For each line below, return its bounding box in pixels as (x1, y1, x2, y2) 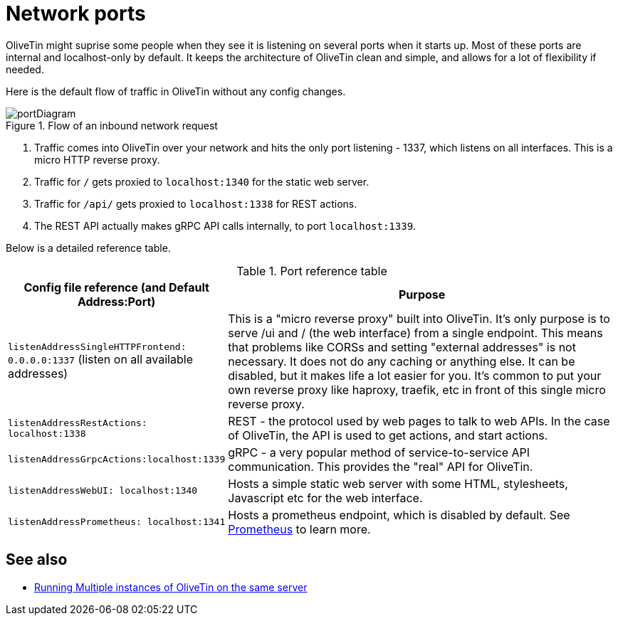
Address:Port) (77, 294, 156, 309)
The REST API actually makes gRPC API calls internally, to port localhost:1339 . (34, 219, 417, 232)
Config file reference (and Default (23, 280, 209, 294)
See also (6, 551, 68, 569)
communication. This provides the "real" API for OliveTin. (228, 459, 533, 474)
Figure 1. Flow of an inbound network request (6, 119, 218, 132)
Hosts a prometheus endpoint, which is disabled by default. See (228, 507, 570, 522)
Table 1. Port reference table (236, 263, 387, 278)
